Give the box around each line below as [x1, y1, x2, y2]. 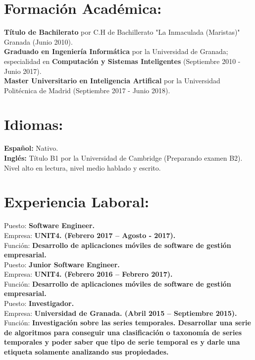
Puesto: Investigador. [4, 298, 74, 308]
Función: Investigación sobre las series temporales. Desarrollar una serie [4, 317, 251, 328]
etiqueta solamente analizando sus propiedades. [4, 347, 169, 357]
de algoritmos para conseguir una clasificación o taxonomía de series [4, 327, 242, 337]
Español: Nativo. [4, 143, 58, 153]
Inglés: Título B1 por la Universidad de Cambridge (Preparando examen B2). [4, 153, 243, 163]
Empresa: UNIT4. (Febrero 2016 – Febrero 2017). [4, 269, 173, 279]
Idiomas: [4, 114, 63, 134]
